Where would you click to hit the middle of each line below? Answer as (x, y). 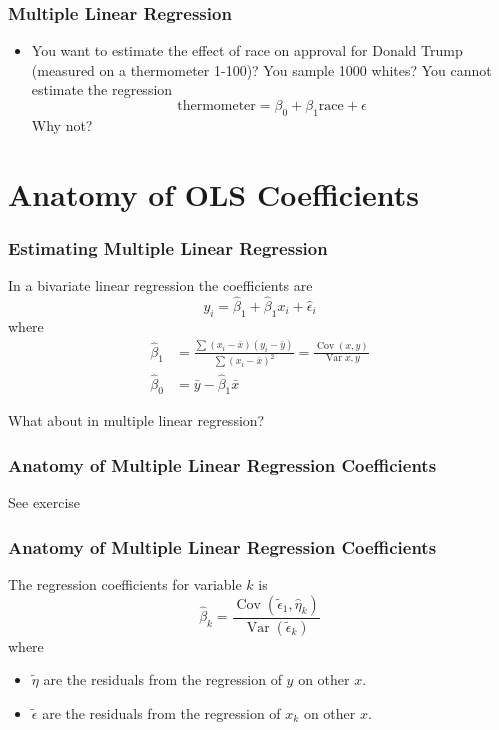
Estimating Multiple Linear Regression (168, 247)
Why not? (62, 124)
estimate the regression (102, 89)
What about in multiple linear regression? (136, 420)
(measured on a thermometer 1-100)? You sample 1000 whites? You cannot (261, 69)
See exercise (44, 502)
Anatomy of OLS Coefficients (214, 193)
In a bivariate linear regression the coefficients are (160, 284)
